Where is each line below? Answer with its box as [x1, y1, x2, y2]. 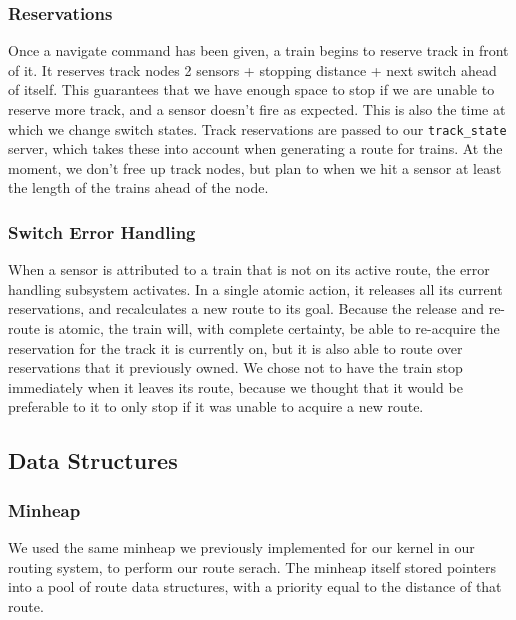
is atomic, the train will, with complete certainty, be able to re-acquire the [44, 318, 500, 339]
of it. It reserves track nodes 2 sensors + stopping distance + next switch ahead [8, 59, 497, 80]
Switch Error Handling [8, 219, 196, 244]
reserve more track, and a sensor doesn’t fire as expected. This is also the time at [8, 99, 506, 119]
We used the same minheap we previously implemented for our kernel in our [8, 537, 475, 557]
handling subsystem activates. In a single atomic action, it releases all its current [8, 278, 503, 299]
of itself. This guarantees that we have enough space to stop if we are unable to [8, 79, 495, 100]
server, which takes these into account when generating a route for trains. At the [8, 138, 503, 159]
